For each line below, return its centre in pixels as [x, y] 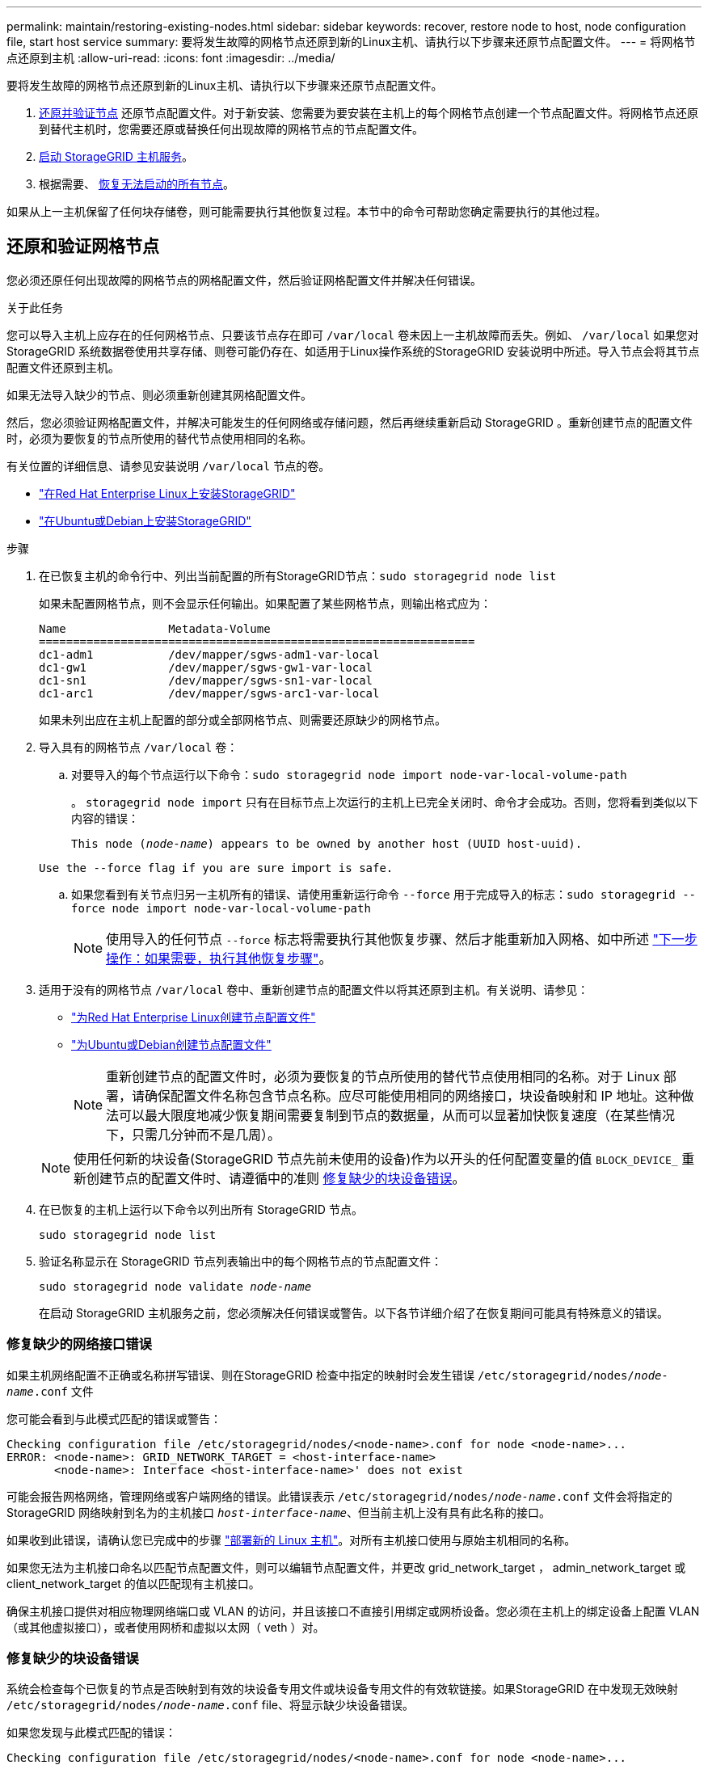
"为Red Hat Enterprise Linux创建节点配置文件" [194, 1017]
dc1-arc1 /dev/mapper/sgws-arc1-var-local [209, 693]
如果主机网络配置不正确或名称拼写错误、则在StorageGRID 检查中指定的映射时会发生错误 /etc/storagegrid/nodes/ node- [337, 1375]
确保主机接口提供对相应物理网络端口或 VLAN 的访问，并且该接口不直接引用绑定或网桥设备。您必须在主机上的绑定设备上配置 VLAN [353, 1611]
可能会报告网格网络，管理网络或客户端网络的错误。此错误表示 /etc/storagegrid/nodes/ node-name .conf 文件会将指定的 [339, 1496]
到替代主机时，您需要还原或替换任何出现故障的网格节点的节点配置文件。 [231, 129]
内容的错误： [105, 818]
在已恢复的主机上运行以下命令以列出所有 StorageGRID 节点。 [201, 1209]
